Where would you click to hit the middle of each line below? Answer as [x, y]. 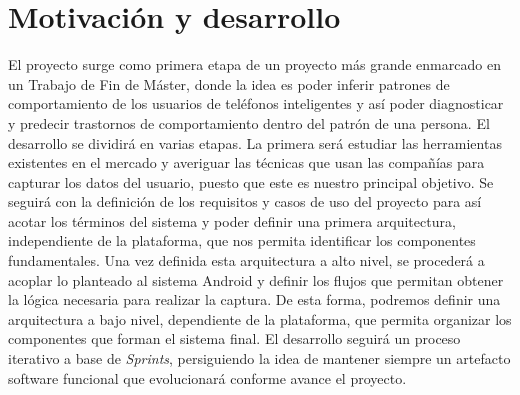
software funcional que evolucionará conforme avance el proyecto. [207, 377]
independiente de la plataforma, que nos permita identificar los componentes [242, 240]
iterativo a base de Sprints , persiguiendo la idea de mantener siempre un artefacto [259, 358]
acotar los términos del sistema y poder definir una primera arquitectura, [232, 220]
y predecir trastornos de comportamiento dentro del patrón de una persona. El [249, 122]
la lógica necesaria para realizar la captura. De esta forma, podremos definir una [254, 299]
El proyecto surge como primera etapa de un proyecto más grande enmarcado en [254, 64]
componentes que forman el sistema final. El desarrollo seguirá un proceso [234, 338]
